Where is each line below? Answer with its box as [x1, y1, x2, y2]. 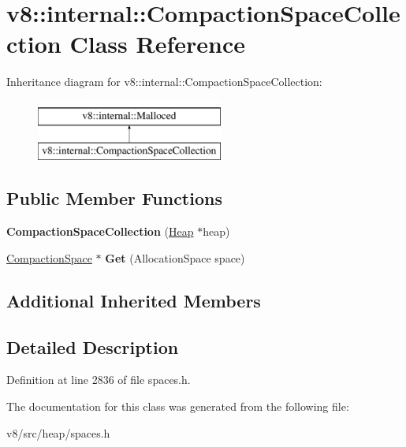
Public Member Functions [6, 186, 222, 210]
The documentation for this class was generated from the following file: [6, 398, 349, 415]
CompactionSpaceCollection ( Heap [6, 223, 194, 240]
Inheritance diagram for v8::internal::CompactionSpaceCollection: [6, 73, 322, 90]
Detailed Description [6, 334, 179, 359]
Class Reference [69, 28, 245, 60]
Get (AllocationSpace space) [105, 249, 245, 266]
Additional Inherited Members [6, 288, 261, 312]
